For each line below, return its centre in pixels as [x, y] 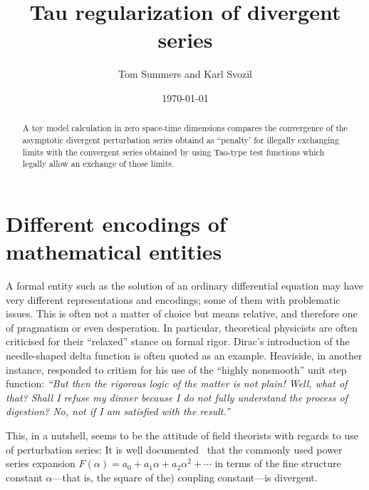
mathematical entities [114, 251]
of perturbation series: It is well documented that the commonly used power [174, 449]
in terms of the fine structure [278, 463]
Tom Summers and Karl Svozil [185, 74]
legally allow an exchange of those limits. [98, 164]
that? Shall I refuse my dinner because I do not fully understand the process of [177, 397]
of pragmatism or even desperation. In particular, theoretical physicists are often [182, 327]
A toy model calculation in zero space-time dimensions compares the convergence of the [185, 128]
